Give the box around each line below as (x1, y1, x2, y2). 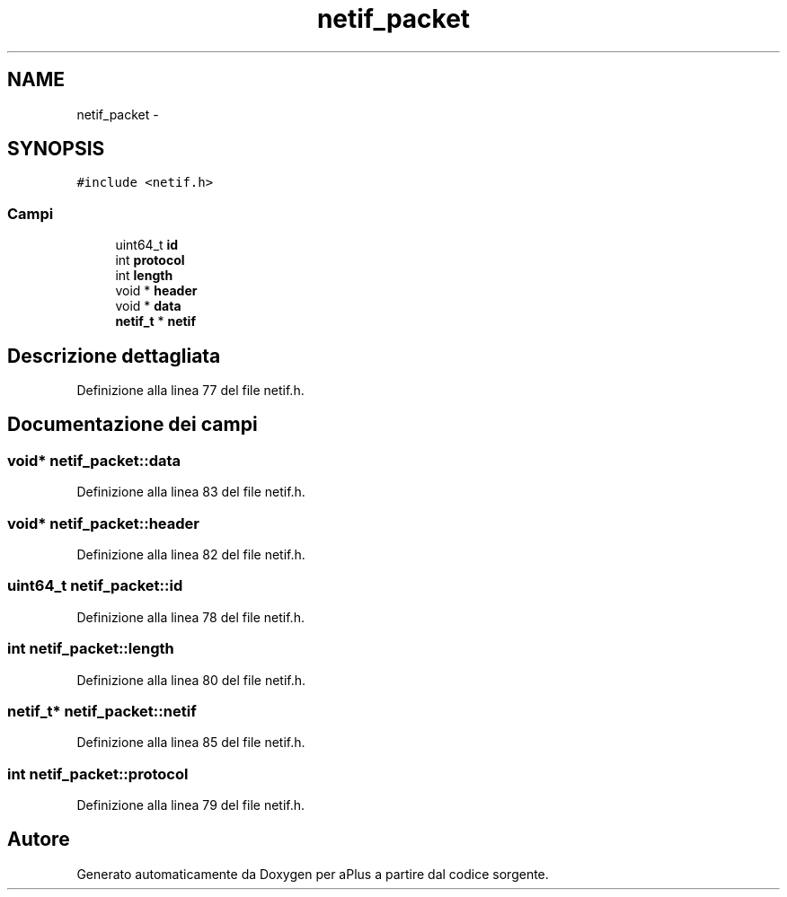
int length (115, 268, 173, 284)
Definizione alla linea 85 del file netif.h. (76, 734, 305, 751)
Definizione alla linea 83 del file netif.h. (76, 484, 305, 500)
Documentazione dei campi (7, 413, 258, 436)
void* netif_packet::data (7, 451, 181, 470)
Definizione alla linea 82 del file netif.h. (76, 547, 305, 562)
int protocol (115, 252, 185, 268)
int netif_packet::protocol (7, 764, 189, 783)
